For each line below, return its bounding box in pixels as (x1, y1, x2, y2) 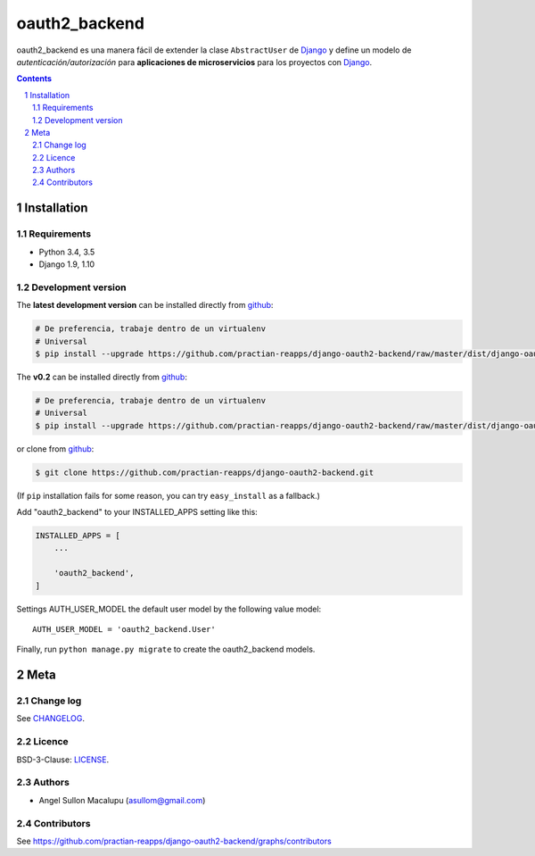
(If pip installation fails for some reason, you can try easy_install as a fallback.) (16, 490, 321, 501)
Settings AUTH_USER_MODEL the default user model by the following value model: (16, 603, 322, 614)
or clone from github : (16, 443, 95, 454)
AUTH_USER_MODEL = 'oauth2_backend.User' (32, 624, 216, 634)
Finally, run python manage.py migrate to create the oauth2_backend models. (16, 644, 316, 655)
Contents (16, 73, 53, 84)
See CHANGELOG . (16, 713, 85, 724)
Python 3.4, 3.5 (38, 246, 95, 257)
